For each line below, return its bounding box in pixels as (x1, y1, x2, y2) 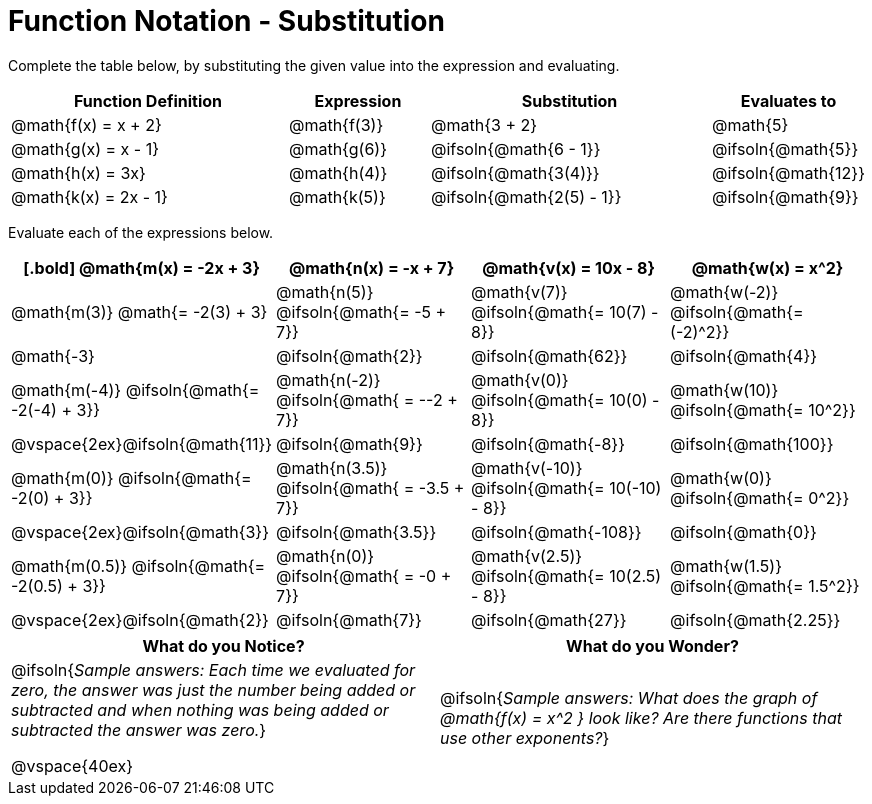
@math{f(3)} (288, 114, 384, 135)
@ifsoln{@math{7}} (276, 609, 422, 630)
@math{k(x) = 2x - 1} (11, 186, 168, 207)
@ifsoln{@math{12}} (712, 162, 865, 183)
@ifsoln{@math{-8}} (471, 433, 626, 454)
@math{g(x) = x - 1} (11, 138, 160, 159)
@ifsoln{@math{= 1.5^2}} (670, 575, 860, 596)
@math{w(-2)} (670, 281, 779, 302)
